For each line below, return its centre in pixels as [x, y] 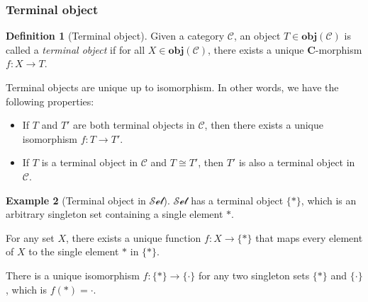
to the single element [74, 251]
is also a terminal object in [297, 162]
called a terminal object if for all [76, 49]
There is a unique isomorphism [73, 275]
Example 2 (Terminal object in [76, 200]
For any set [30, 237]
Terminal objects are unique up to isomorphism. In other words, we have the [172, 87]
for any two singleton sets [254, 275]
